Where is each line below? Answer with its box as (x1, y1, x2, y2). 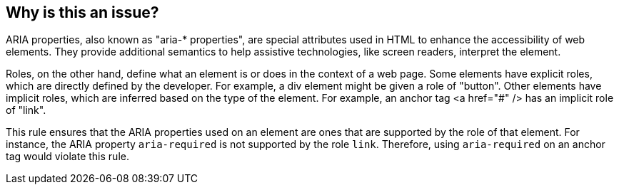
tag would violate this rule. (6, 150, 129, 163)
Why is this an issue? (6, 4, 159, 21)
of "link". (6, 104, 46, 117)
